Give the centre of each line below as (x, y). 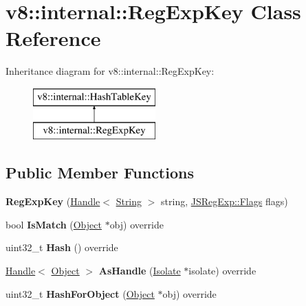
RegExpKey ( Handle (53, 201)
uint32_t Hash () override (62, 247)
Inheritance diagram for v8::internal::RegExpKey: (110, 71)
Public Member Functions (100, 173)
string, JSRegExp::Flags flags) (225, 201)
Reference (53, 38)
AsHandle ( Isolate (140, 271)
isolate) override (222, 271)
